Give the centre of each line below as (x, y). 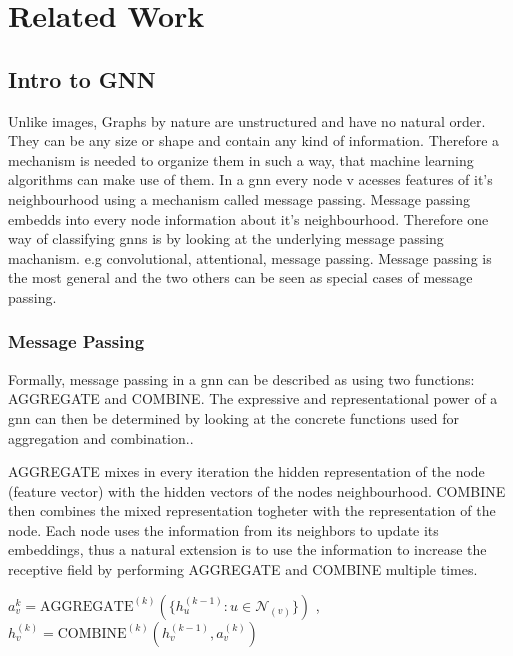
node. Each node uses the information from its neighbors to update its (223, 529)
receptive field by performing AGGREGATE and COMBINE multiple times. (243, 569)
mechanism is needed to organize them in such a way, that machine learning (241, 159)
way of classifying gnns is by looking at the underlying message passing (226, 238)
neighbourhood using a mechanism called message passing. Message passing (239, 198)
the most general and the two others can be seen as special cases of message (240, 277)
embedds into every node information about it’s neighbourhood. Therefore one (248, 218)
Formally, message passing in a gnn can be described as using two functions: (241, 378)
